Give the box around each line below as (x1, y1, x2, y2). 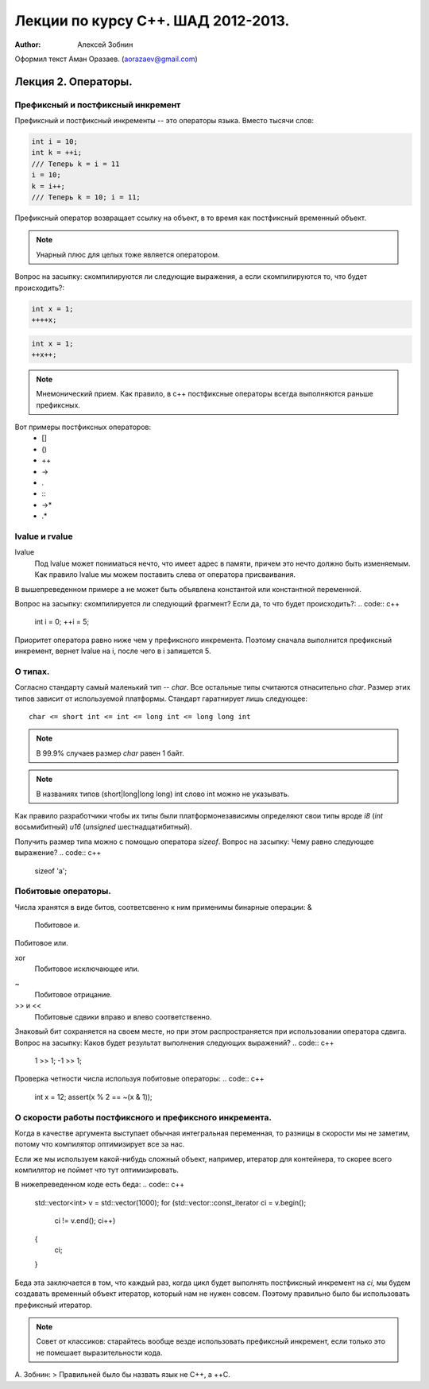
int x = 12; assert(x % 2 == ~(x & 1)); (34, 1092, 153, 1101)
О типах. (14, 666, 50, 677)
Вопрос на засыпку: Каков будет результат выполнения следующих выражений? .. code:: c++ (14, 1038, 334, 1047)
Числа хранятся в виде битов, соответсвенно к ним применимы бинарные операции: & (14, 902, 313, 911)
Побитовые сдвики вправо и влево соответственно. (34, 1012, 212, 1021)
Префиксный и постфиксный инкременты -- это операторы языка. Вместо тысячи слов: (14, 116, 314, 126)
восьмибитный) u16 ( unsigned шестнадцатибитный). (14, 822, 192, 832)
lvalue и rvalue (14, 531, 73, 542)
